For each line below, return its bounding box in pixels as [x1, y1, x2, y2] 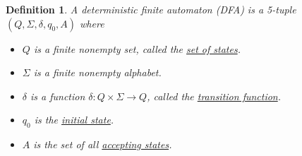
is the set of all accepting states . [33, 137, 172, 152]
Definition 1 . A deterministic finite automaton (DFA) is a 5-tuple [6, 2, 296, 16]
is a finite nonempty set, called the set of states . [33, 41, 241, 56]
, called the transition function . [147, 88, 282, 103]
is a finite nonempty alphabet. [33, 65, 162, 80]
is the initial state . [34, 112, 114, 127]
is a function [30, 88, 85, 103]
